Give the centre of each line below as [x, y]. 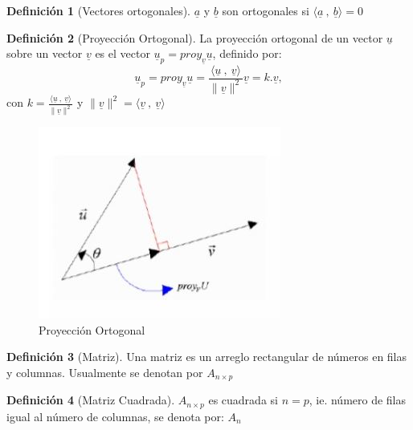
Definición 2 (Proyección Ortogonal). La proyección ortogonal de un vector [195, 37]
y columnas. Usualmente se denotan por [105, 372]
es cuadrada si [243, 400]
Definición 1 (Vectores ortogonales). [99, 10]
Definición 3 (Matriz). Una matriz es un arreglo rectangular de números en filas [207, 357]
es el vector [123, 53]
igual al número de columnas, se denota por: [115, 416]
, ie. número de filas [358, 400]
